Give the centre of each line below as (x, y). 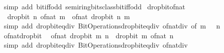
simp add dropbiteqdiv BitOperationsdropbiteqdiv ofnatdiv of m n (112, 26)
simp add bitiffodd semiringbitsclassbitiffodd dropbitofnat (94, 6)
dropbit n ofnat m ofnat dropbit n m (69, 16)
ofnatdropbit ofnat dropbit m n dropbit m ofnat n (89, 35)
